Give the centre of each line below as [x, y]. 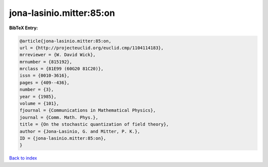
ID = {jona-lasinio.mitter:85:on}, [63, 138]
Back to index [23, 158]
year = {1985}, [38, 96]
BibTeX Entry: [24, 28]
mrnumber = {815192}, [46, 62]
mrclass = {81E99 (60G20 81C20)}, [62, 69]
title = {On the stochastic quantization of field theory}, [94, 125]
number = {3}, [37, 90]
